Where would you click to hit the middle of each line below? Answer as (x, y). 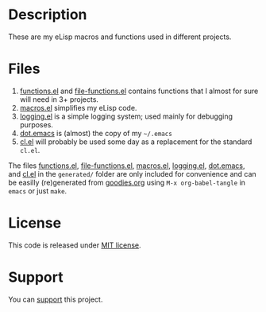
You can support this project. (56, 299)
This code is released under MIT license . (75, 245)
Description (48, 15)
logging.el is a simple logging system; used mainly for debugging (126, 116)
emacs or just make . (38, 191)
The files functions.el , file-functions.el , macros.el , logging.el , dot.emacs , (127, 166)
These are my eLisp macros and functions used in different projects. (120, 37)
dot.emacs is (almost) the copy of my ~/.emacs (96, 133)
